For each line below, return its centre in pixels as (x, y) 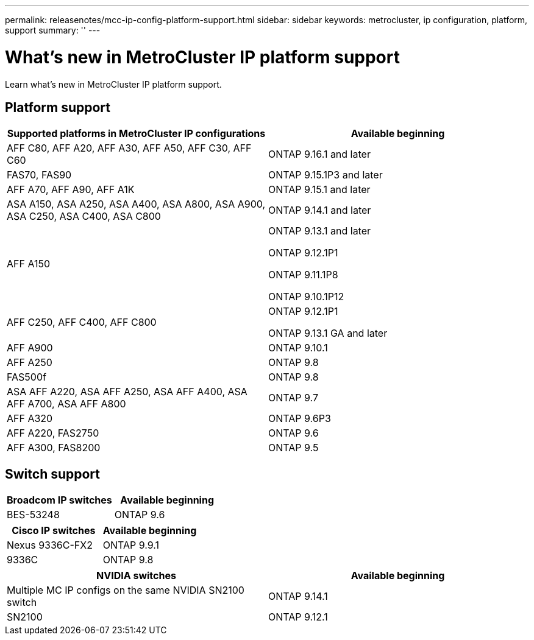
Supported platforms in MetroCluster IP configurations (136, 134)
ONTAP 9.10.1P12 (306, 297)
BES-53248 (33, 515)
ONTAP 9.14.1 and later (320, 210)
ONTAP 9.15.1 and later (319, 190)
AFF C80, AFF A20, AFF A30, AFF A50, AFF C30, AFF (129, 148)
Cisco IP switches (54, 531)
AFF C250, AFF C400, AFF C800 (82, 322)
